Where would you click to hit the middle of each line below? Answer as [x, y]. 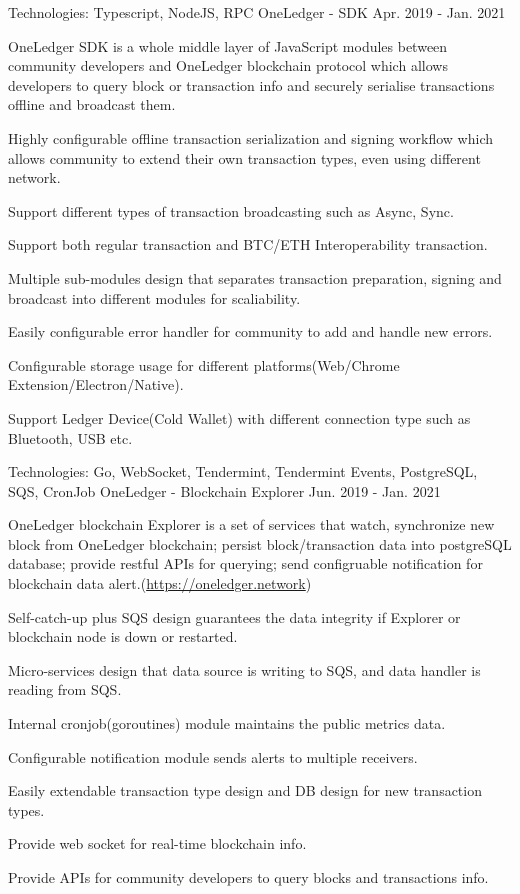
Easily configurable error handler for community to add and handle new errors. [250, 331]
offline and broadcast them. [92, 104]
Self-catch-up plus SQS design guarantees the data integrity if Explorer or [234, 616]
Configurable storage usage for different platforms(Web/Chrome [204, 364]
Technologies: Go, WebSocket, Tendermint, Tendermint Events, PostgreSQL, [243, 471]
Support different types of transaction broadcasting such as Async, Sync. [231, 210]
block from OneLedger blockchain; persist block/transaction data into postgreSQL [260, 543]
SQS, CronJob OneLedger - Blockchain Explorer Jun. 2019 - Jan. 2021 [224, 490]
